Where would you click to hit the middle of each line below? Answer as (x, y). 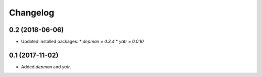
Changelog (32, 13)
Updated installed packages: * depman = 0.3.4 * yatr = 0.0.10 (82, 42)
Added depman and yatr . (46, 67)
